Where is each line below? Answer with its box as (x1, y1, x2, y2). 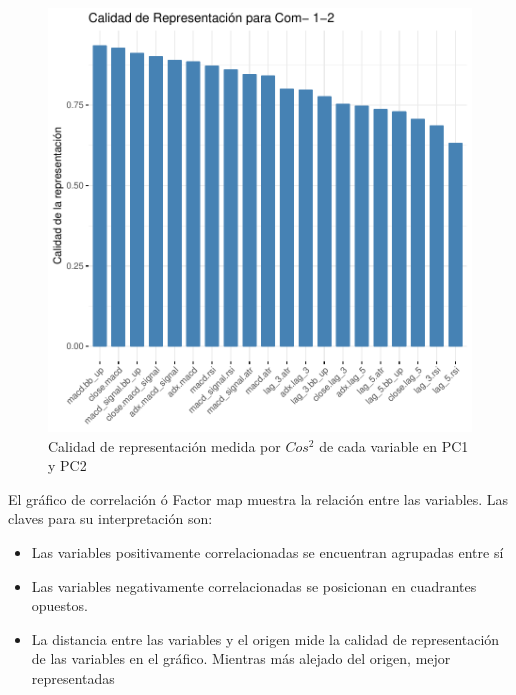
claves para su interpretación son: (8, 508, 213, 529)
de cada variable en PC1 (319, 435, 469, 456)
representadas (31, 667, 115, 688)
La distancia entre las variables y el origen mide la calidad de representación (31, 628, 500, 649)
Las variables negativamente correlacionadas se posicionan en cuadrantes (31, 575, 477, 596)
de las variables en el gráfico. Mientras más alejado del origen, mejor (31, 648, 451, 669)
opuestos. (31, 595, 88, 616)
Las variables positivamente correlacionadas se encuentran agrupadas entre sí (31, 541, 504, 562)
